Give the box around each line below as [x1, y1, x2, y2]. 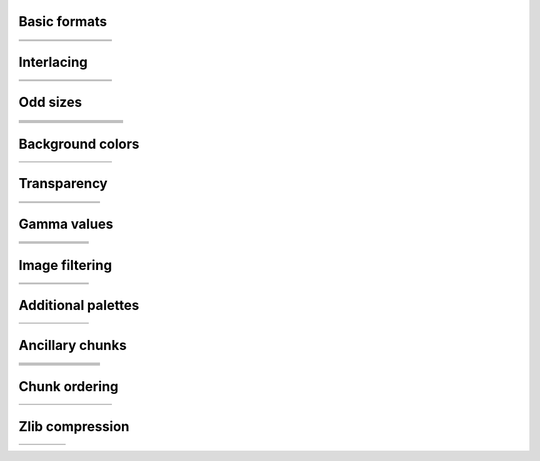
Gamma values [18, 216, 114, 232]
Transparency [18, 175, 108, 192]
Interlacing [18, 53, 89, 70]
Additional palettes [18, 297, 140, 314]
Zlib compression [18, 418, 130, 435]
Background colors [18, 135, 140, 152]
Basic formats [18, 13, 108, 30]
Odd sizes [18, 94, 82, 111]
